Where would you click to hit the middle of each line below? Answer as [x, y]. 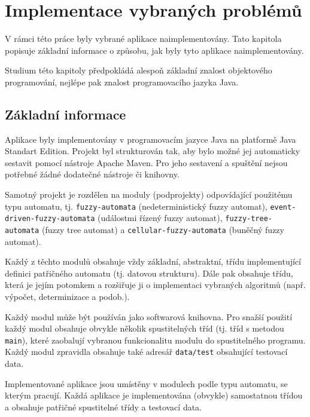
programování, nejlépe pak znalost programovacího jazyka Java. [122, 82]
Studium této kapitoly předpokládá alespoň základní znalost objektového [139, 70]
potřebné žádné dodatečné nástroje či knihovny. [92, 174]
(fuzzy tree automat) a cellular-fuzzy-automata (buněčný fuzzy [163, 229]
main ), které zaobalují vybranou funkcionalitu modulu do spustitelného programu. [155, 340]
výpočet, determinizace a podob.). [67, 297]
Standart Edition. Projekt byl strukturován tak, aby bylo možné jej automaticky [153, 151]
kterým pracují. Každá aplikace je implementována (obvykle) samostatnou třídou [154, 395]
